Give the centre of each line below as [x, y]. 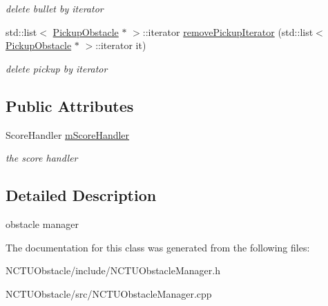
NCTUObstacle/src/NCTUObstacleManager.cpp [109, 293]
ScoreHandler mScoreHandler [68, 134]
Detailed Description [81, 195]
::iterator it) [121, 45]
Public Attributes [70, 105]
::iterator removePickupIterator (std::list [228, 31]
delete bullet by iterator [55, 8]
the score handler [42, 158]
